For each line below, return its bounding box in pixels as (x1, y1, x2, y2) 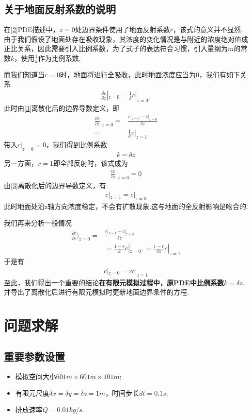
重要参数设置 (4, 348, 65, 364)
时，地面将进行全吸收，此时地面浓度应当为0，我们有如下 (60, 69, 240, 79)
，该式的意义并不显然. (173, 24, 243, 35)
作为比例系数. (38, 52, 81, 63)
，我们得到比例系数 (46, 139, 108, 149)
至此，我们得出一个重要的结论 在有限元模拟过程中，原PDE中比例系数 (4, 277, 224, 287)
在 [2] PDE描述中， (4, 24, 60, 35)
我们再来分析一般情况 (4, 217, 72, 227)
